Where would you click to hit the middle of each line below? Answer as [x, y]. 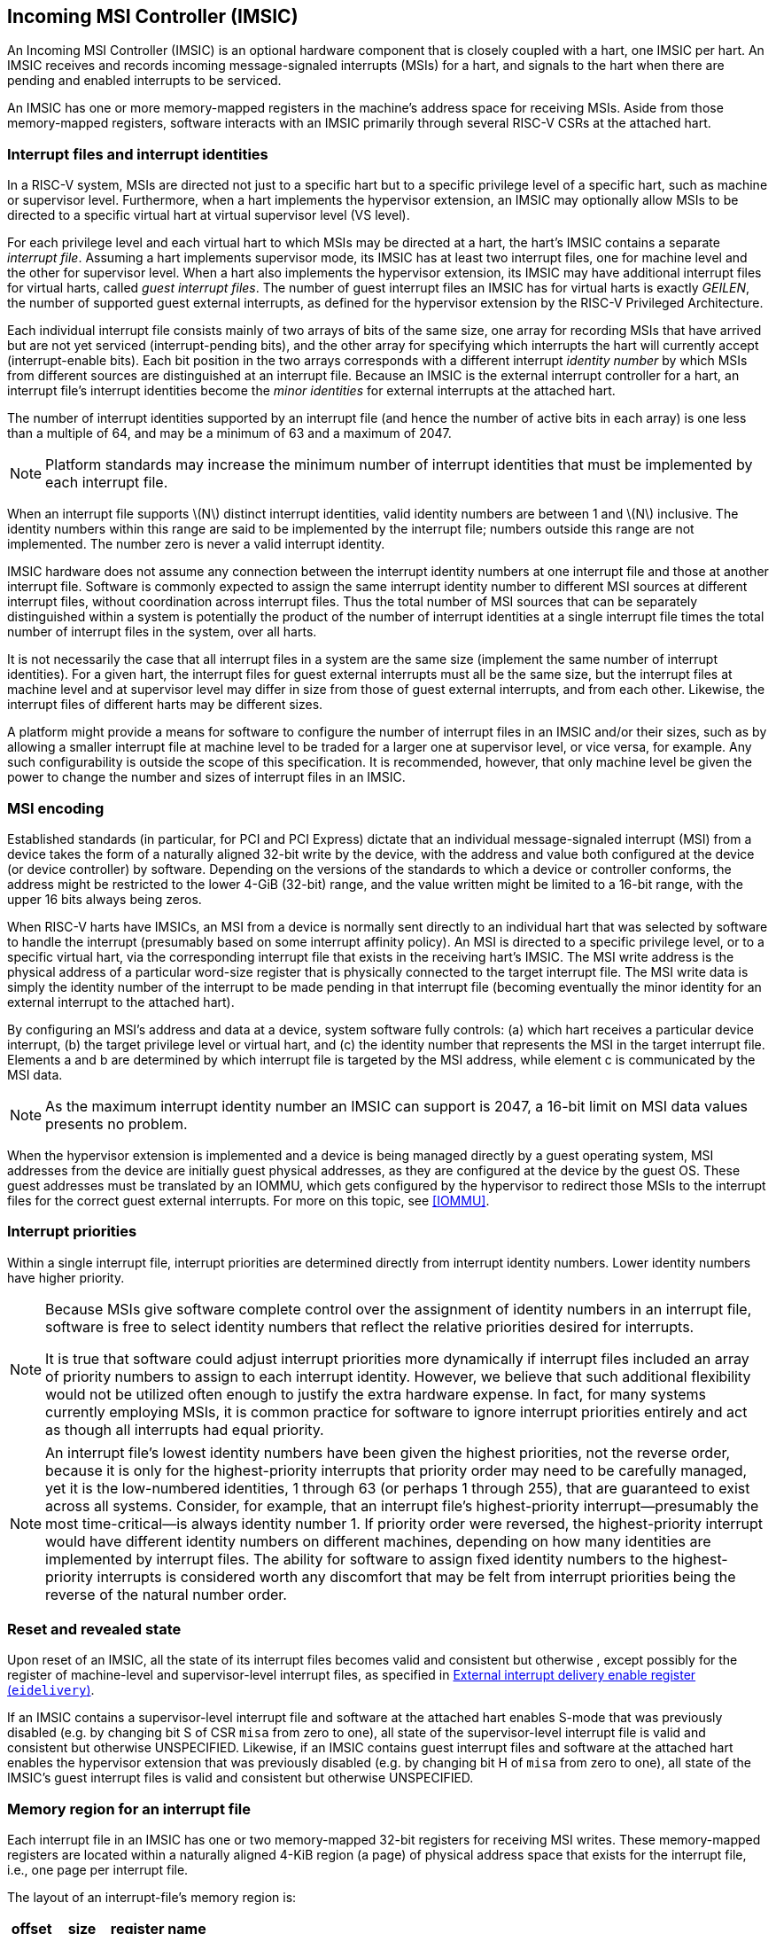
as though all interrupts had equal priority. [185, 1429]
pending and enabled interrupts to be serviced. [144, 81]
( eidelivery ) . [51, 1690]
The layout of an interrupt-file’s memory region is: [152, 1898]
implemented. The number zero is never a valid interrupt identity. [196, 544]
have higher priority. [66, 1277]
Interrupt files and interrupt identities [138, 154]
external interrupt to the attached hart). [121, 1002]
